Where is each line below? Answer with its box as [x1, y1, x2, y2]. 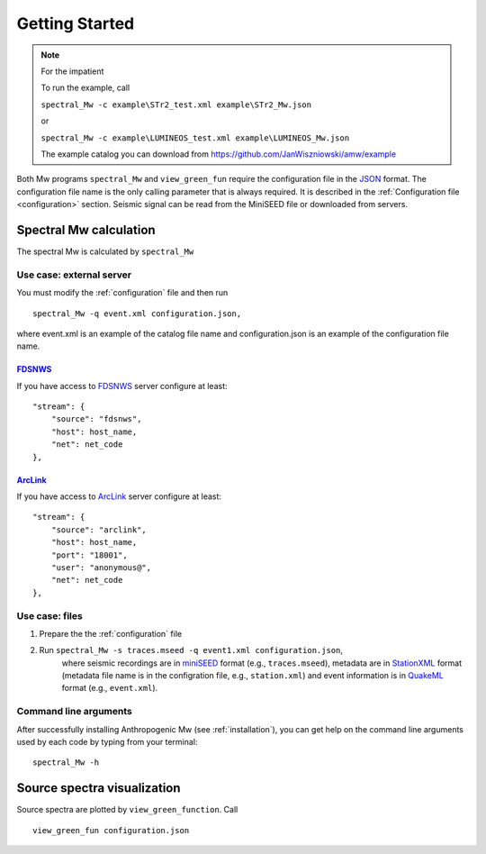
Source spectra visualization [16, 780, 181, 796]
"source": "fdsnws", [50, 414, 142, 424]
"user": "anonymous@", [50, 562, 152, 572]
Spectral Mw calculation [16, 222, 157, 238]
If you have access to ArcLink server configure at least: [16, 491, 222, 502]
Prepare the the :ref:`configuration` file [39, 628, 183, 639]
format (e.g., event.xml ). [61, 683, 158, 694]
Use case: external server [16, 268, 132, 281]
